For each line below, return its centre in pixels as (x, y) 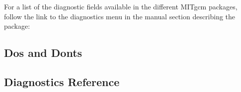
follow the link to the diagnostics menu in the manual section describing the (120, 16)
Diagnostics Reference (62, 81)
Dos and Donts (43, 53)
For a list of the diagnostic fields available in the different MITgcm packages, (121, 6)
